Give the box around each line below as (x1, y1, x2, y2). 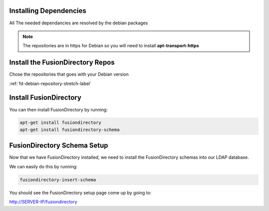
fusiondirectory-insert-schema (19, 177, 97, 183)
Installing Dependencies (9, 6, 87, 15)
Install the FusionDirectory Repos (9, 58, 115, 67)
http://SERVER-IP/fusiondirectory (9, 199, 77, 205)
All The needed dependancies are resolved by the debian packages (9, 20, 148, 26)
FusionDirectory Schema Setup (9, 141, 108, 150)
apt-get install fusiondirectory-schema (19, 127, 120, 132)
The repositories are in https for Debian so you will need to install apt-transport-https (22, 43, 199, 49)
